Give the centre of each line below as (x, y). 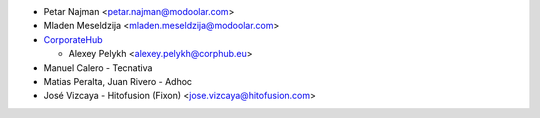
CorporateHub (73, 39)
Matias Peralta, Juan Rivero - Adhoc (118, 81)
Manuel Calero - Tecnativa (98, 67)
